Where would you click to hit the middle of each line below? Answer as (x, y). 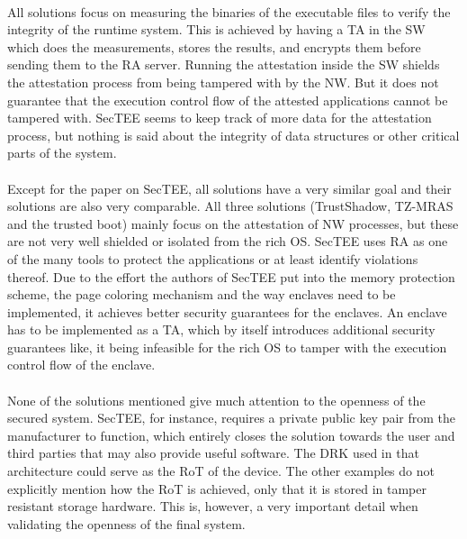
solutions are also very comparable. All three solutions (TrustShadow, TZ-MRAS (230, 206)
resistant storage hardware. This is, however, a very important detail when (213, 506)
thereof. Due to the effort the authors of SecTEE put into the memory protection (231, 276)
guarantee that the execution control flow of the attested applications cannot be (228, 100)
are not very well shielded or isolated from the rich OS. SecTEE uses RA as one (228, 241)
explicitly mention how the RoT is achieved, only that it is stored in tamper (217, 488)
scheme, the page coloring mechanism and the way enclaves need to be (202, 294)
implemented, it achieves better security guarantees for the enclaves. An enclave (227, 311)
